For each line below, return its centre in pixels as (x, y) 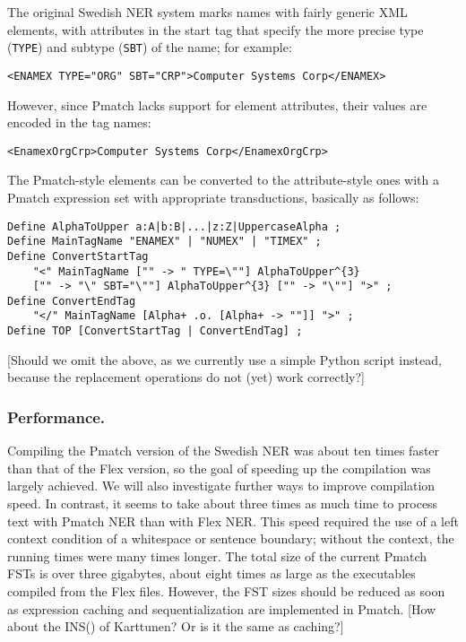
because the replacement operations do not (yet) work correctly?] (186, 377)
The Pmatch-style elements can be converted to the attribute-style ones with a (223, 180)
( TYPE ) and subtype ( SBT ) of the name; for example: (150, 47)
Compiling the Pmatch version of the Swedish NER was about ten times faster (224, 451)
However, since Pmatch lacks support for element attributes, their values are (217, 104)
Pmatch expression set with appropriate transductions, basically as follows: (213, 197)
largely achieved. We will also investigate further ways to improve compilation (221, 486)
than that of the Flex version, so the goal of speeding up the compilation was (219, 468)
